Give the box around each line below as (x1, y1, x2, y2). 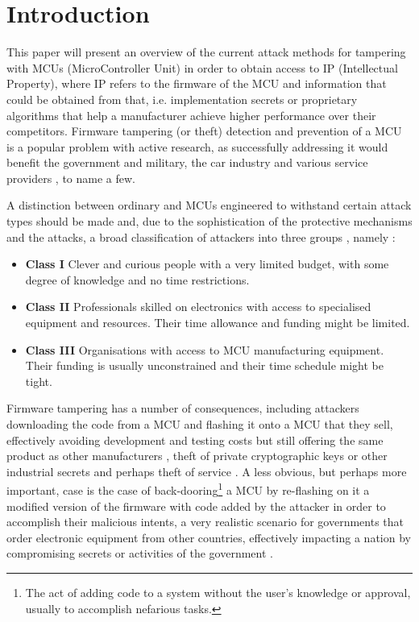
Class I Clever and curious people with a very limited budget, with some (25, 255, 389, 272)
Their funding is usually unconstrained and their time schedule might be (25, 357, 384, 374)
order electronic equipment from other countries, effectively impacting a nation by (6, 529, 411, 545)
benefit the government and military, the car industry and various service (6, 154, 368, 171)
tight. (25, 372, 52, 389)
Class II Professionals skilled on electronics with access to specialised (25, 298, 371, 315)
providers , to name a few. (6, 169, 135, 186)
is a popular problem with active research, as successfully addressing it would (6, 138, 388, 155)
